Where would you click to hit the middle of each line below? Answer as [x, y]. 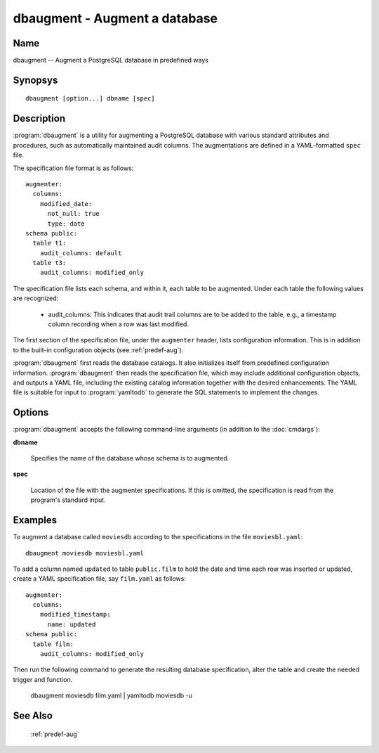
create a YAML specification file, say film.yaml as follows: [99, 579]
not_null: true [73, 214]
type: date [66, 224]
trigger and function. [43, 679]
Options [31, 412]
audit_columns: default [81, 253]
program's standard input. [68, 500]
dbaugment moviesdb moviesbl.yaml [85, 553]
